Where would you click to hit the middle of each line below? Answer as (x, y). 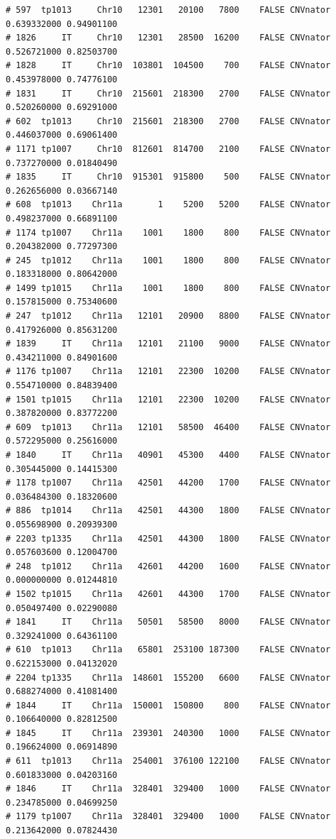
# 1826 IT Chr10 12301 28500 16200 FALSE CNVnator (168, 38)
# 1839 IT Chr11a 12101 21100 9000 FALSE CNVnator (168, 344)
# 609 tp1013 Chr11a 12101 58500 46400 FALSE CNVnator (168, 427)
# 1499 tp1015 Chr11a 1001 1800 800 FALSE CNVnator (168, 288)
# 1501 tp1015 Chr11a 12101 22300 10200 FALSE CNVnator (168, 399)
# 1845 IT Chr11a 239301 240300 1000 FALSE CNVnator (168, 733)
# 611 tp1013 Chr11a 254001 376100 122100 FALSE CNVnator (168, 761)
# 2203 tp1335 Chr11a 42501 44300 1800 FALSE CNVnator (168, 538)
